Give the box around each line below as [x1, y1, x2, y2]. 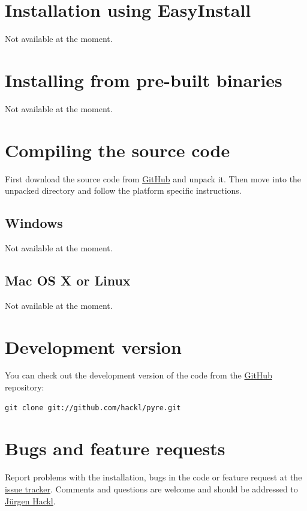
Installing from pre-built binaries [5, 67, 282, 92]
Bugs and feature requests [5, 436, 225, 461]
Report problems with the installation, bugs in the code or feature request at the [5, 471, 302, 483]
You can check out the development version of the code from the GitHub [5, 369, 272, 381]
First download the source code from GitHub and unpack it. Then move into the [5, 172, 302, 185]
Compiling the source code [5, 137, 230, 162]
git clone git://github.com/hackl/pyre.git [5, 403, 181, 412]
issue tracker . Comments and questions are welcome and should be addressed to [5, 482, 298, 495]
